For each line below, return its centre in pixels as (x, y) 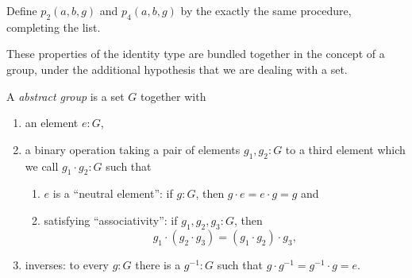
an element (52, 123)
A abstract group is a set (65, 96)
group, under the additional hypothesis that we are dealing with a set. (177, 69)
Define (22, 10)
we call (42, 166)
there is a (158, 264)
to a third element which (345, 149)
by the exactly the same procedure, (266, 10)
